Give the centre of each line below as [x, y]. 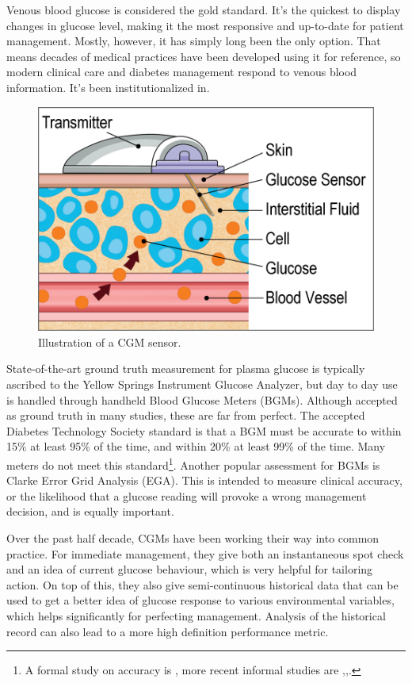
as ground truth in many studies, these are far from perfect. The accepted [186, 415]
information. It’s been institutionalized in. [108, 87]
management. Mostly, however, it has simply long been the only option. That [194, 41]
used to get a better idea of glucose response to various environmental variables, [200, 600]
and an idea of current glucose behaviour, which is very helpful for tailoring [190, 569]
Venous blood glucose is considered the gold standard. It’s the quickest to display [204, 10]
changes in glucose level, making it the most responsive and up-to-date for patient [205, 25]
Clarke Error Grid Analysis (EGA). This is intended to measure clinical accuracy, [204, 480]
